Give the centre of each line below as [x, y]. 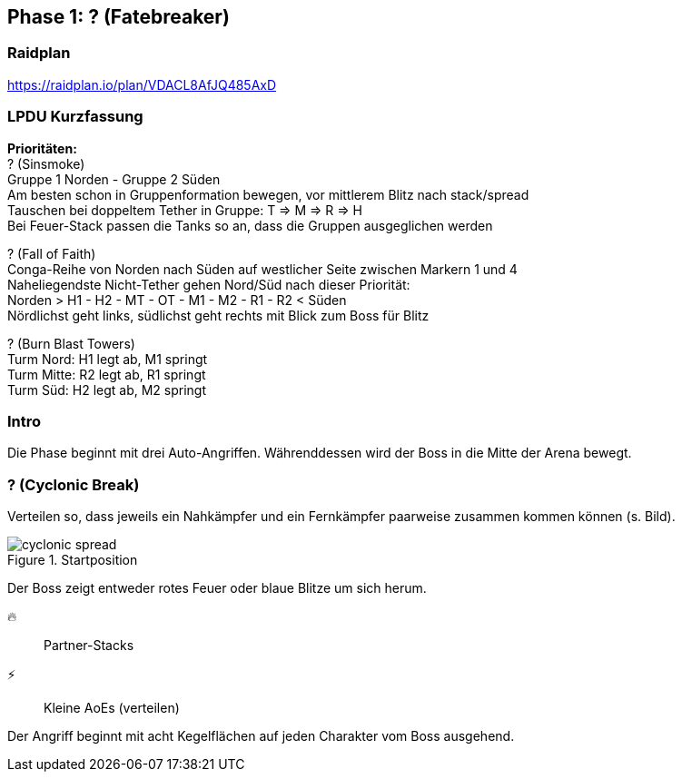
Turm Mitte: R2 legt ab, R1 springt [107, 374]
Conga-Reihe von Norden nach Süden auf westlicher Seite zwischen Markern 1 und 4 [262, 269]
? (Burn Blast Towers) [71, 343]
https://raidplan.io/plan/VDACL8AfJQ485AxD [142, 84]
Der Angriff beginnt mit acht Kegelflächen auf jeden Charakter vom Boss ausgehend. [261, 736]
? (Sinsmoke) [46, 163]
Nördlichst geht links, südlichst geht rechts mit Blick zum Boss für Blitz [218, 315]
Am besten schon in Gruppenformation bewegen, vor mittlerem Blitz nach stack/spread [268, 194]
